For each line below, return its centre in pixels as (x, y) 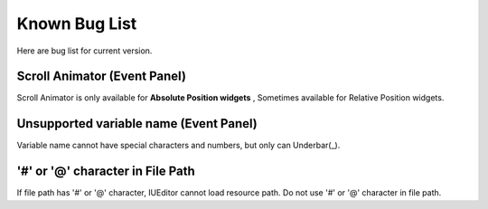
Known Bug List (77, 24)
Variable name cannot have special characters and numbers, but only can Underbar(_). (178, 146)
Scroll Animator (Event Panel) (102, 76)
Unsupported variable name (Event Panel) (137, 123)
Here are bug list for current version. (84, 51)
